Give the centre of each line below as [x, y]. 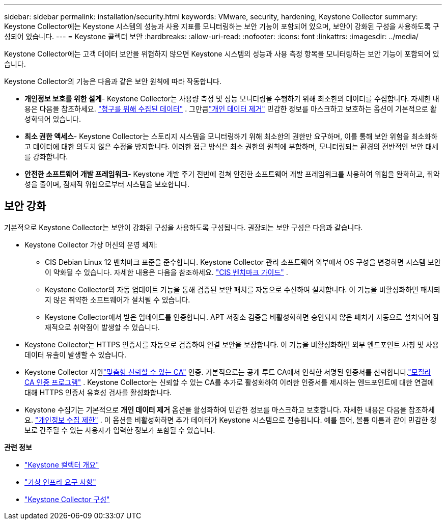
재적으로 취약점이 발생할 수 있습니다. [102, 327]
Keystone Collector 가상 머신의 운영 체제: [91, 244]
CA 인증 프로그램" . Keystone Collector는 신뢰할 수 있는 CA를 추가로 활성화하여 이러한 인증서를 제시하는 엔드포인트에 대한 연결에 [229, 382]
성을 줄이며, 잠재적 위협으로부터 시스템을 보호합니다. [107, 184]
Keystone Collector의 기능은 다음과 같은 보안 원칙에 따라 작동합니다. [113, 81]
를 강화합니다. [46, 157]
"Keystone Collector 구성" [67, 499]
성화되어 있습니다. [53, 119]
